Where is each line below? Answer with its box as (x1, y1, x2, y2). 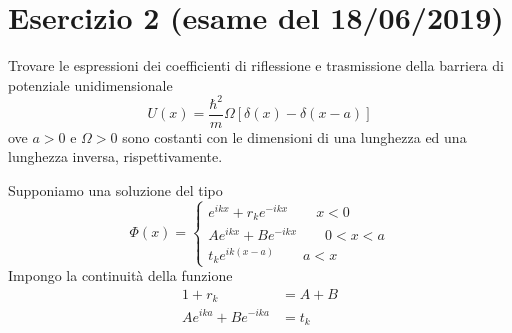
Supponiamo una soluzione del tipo (8, 180, 223, 201)
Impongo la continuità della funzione (8, 265, 233, 286)
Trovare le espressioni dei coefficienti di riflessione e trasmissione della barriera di (8, 55, 504, 76)
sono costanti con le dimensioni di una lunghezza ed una (122, 126, 467, 147)
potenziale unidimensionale (8, 74, 173, 95)
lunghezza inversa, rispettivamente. (8, 146, 223, 167)
